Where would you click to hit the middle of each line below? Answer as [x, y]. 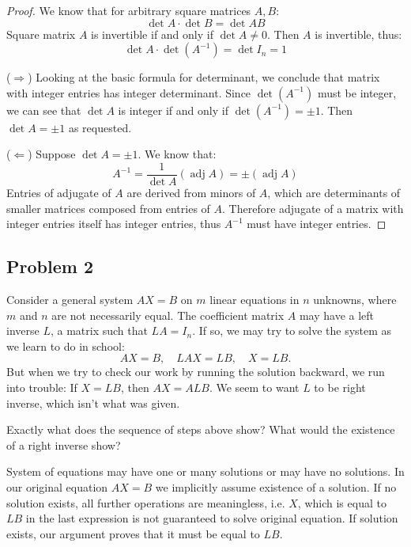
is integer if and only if [173, 110]
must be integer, [357, 92]
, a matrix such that [99, 330]
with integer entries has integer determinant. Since [129, 92]
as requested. [100, 127]
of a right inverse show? [64, 444]
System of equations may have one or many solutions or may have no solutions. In [205, 471]
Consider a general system [70, 300]
